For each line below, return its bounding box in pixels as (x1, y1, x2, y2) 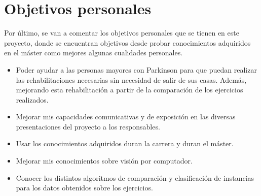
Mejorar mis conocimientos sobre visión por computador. (16, 155, 193, 166)
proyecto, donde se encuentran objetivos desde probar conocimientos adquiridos (4, 37, 251, 48)
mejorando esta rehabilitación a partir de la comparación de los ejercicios (16, 84, 243, 95)
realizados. (16, 94, 49, 105)
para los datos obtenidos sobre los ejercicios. (16, 182, 153, 193)
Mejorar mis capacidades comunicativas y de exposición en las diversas (16, 111, 236, 122)
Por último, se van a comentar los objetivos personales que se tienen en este (4, 27, 239, 38)
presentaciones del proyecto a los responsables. (16, 121, 160, 132)
